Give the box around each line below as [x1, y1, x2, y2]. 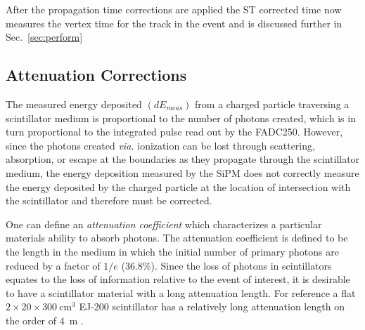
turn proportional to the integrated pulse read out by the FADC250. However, [6, 124, 343, 139]
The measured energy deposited [6, 96, 142, 111]
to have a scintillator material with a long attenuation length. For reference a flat [6, 285, 356, 300]
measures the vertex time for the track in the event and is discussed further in [6, 15, 342, 30]
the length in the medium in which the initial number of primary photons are [6, 244, 339, 258]
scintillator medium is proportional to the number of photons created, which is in [6, 110, 356, 125]
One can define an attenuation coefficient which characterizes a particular [6, 216, 322, 231]
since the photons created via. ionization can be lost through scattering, [6, 138, 315, 152]
